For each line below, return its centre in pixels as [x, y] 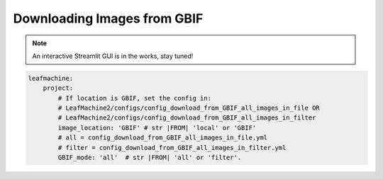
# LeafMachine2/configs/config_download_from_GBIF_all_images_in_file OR [189, 108]
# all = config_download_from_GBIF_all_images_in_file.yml [163, 138]
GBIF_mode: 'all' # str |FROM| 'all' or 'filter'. [150, 158]
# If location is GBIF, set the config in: [135, 98]
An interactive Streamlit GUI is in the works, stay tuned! [113, 56]
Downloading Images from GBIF [108, 18]
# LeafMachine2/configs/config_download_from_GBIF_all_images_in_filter [187, 118]
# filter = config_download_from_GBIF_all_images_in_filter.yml [172, 148]
